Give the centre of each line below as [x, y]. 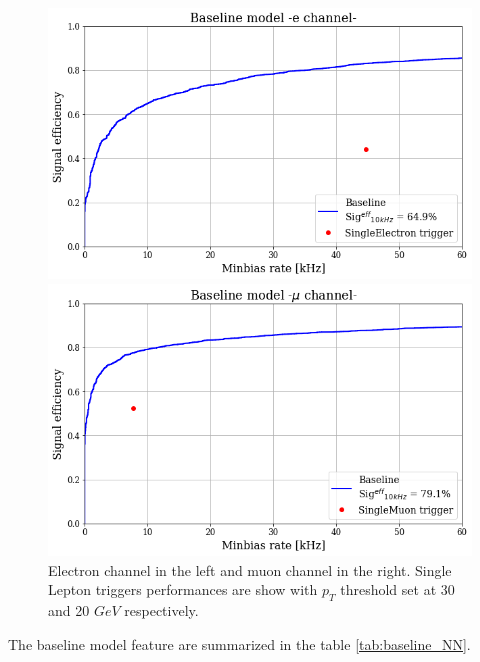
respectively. [161, 610]
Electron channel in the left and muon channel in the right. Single [250, 569]
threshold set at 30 [397, 589]
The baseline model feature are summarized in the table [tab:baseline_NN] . [239, 643]
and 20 [69, 610]
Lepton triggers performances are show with [183, 589]
